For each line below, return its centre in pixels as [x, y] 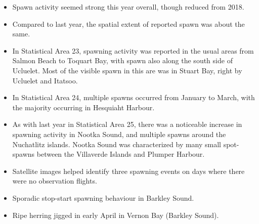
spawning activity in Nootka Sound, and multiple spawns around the [119, 134]
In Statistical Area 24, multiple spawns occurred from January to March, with [134, 97]
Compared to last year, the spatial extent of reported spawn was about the [128, 24]
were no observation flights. [55, 181]
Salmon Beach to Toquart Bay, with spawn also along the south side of [122, 60]
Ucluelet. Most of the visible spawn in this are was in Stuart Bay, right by [127, 70]
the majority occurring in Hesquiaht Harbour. [83, 107]
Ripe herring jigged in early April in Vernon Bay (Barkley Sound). [116, 215]
